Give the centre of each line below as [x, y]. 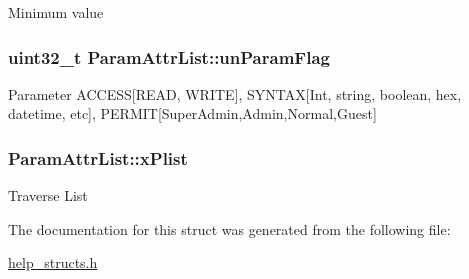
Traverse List [48, 195]
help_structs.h [53, 262]
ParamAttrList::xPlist [98, 157]
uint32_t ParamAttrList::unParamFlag [169, 56]
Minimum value [56, 12]
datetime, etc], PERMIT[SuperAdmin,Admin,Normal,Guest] [192, 113]
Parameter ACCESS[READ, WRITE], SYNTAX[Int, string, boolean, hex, [235, 93]
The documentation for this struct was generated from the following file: [229, 228]
